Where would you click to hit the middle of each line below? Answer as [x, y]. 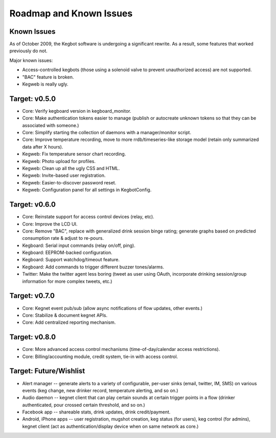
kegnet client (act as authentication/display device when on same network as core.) [110, 426]
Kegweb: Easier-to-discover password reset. [69, 182]
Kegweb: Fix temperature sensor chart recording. [74, 154]
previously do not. [29, 51]
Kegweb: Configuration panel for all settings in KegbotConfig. [87, 190]
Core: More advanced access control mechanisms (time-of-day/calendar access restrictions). [121, 349]
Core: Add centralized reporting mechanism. [69, 322]
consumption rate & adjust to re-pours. [63, 238]
